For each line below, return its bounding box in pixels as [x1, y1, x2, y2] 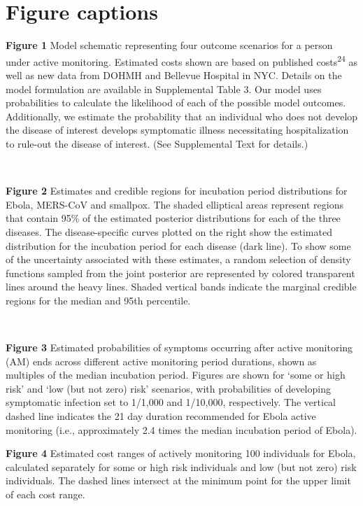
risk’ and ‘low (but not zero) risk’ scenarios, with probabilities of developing [6, 381, 331, 395]
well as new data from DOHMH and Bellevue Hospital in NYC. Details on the [6, 67, 342, 82]
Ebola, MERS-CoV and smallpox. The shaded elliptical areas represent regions [6, 197, 343, 211]
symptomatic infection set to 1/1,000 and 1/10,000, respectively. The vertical [6, 395, 336, 409]
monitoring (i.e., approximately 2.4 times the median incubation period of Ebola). [6, 422, 357, 437]
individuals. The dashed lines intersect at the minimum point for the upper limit [6, 473, 351, 488]
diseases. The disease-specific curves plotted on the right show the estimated [6, 224, 332, 239]
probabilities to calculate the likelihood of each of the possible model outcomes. [6, 95, 346, 110]
